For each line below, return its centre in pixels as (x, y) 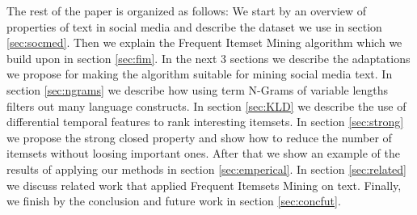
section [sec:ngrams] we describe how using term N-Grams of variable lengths (198, 89)
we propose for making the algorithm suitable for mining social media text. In (200, 74)
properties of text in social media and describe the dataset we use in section (194, 26)
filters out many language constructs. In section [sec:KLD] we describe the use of (206, 105)
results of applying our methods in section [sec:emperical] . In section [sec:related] (206, 169)
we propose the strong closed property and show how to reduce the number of (199, 137)
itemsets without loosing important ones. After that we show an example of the (203, 153)
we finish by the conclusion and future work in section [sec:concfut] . (174, 201)
